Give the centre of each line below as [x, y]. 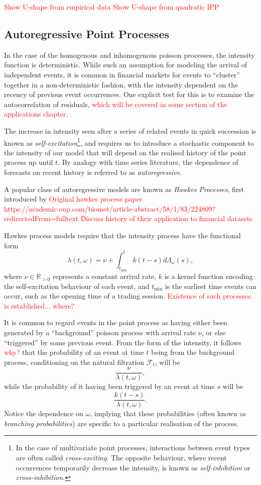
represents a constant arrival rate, [104, 276]
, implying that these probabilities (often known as [168, 413]
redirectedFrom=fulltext [41, 218]
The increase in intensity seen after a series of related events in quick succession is [130, 130]
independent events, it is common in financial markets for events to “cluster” [122, 74]
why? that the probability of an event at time [74, 352]
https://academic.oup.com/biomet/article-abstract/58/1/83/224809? [110, 208]
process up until [29, 162]
